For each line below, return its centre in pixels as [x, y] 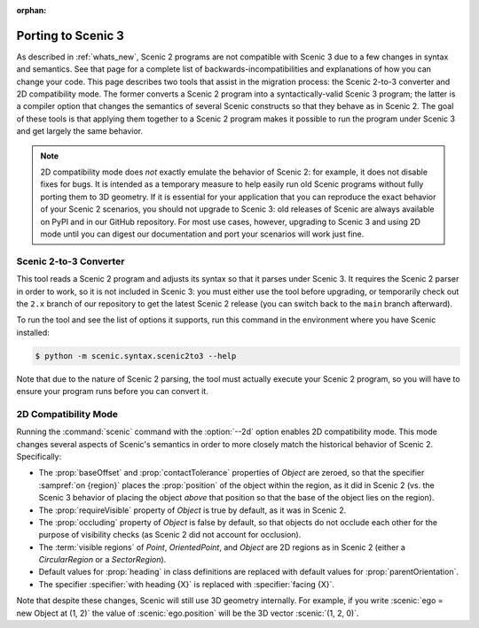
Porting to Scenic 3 [70, 35]
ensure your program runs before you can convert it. [112, 392]
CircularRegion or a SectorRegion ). [102, 560]
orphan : [31, 10]
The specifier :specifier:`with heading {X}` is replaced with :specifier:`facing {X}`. [186, 584]
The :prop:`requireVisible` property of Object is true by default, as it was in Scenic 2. [192, 510]
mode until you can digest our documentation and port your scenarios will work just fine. [202, 234]
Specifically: [39, 456]
